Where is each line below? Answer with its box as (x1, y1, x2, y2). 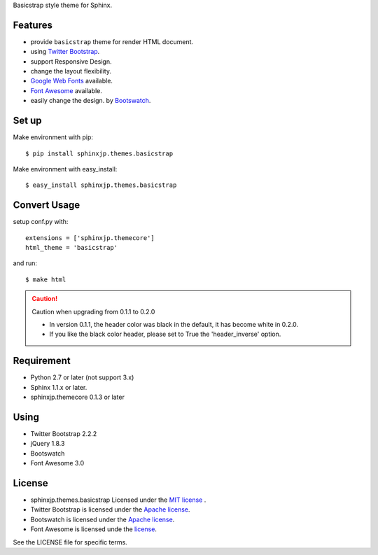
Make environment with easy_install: (13, 164, 118, 173)
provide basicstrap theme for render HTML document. (30, 37, 194, 45)
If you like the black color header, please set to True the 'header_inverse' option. (49, 330, 281, 339)
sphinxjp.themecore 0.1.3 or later (30, 393, 125, 402)
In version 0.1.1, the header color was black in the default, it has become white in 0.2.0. (49, 320, 299, 328)
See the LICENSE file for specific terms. (13, 538, 127, 546)
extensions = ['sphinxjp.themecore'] (25, 234, 155, 241)
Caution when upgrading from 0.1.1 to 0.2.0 (31, 307, 155, 316)
